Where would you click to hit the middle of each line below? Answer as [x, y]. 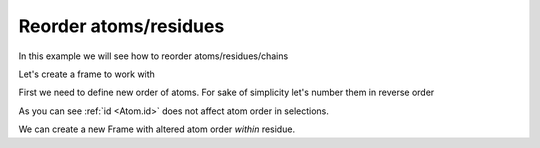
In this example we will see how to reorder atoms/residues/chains [153, 56]
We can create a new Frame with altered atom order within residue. [156, 129]
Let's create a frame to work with [86, 74]
